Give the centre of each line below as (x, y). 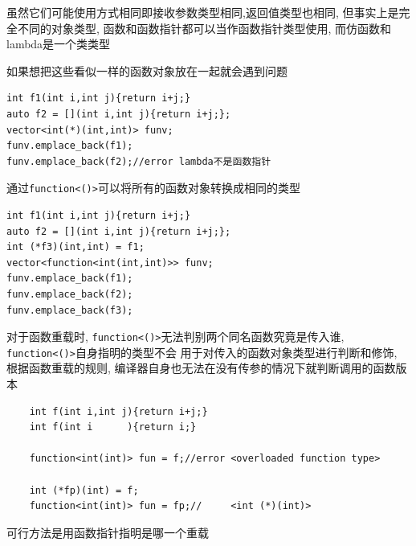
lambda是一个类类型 (59, 44)
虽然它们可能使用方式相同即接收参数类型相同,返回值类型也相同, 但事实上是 (203, 12)
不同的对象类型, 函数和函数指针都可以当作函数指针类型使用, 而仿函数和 (204, 28)
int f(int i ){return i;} (113, 427)
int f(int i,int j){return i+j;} (118, 411)
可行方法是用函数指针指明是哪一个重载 (108, 532)
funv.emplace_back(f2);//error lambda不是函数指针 (139, 161)
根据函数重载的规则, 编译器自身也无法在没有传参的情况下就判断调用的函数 (201, 368)
